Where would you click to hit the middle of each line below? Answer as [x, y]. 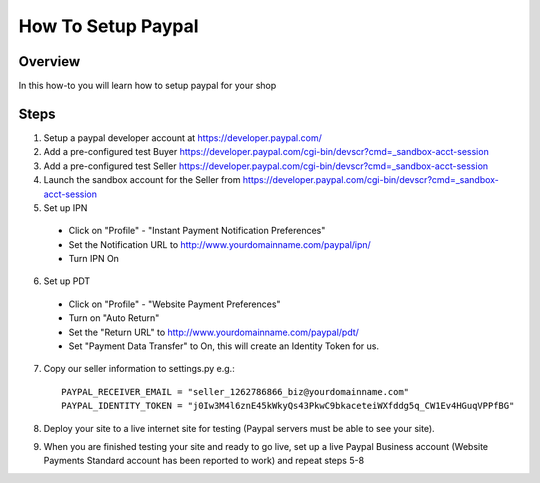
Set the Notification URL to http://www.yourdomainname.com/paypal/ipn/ [220, 244]
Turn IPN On [94, 259]
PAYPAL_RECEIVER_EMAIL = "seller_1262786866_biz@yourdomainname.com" [235, 391]
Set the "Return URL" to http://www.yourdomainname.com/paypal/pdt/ [214, 332]
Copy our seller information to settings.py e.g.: [139, 369]
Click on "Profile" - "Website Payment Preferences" [174, 304]
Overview [49, 61]
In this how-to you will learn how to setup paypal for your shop [147, 86]
